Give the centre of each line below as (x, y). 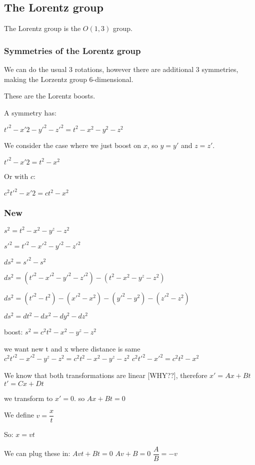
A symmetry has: (30, 112)
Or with (16, 176)
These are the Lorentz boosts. (50, 96)
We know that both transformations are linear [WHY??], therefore (106, 375)
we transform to (28, 398)
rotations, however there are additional (134, 69)
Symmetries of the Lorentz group (72, 50)
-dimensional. (113, 79)
